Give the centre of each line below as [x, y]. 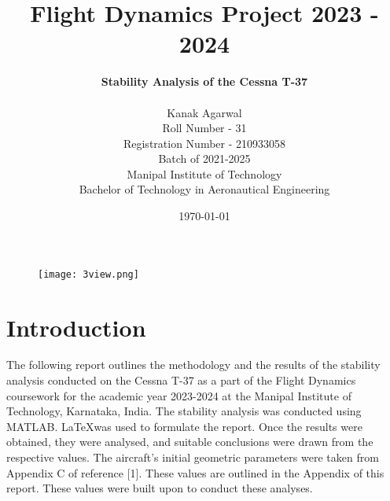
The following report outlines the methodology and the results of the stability [193, 365]
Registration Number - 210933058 [204, 143]
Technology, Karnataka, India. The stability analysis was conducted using [184, 411]
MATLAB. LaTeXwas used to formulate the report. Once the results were [184, 426]
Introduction [76, 327]
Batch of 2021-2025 [204, 158]
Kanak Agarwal [204, 112]
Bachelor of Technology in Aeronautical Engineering [204, 189]
